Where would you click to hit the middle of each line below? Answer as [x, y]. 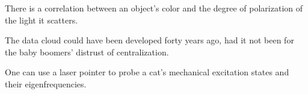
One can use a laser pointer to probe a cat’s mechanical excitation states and [147, 72]
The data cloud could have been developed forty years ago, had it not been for [149, 40]
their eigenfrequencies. [46, 83]
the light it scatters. [42, 20]
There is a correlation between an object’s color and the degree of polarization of [154, 8]
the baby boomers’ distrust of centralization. [87, 52]
